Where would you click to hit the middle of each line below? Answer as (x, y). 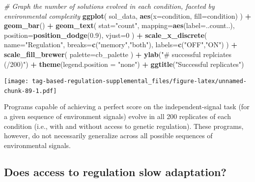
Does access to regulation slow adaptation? (115, 171)
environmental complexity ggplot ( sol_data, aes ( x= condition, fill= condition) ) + (128, 15)
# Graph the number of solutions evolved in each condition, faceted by (109, 6)
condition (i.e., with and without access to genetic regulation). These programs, (124, 126)
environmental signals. (37, 145)
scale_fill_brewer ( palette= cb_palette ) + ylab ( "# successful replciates (118, 54)
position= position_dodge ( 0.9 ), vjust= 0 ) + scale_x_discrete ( (106, 35)
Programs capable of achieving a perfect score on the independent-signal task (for (127, 106)
